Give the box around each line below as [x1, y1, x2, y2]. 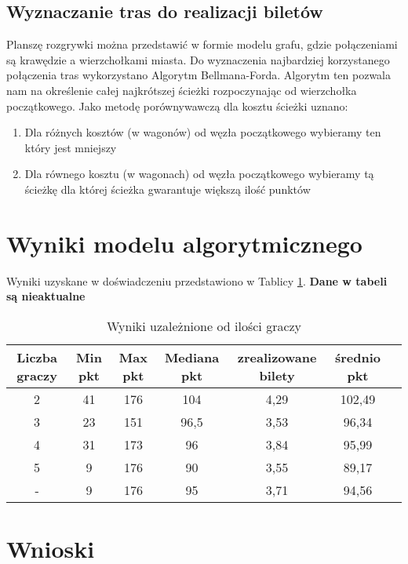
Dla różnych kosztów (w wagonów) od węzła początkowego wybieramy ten [24, 124, 381, 140]
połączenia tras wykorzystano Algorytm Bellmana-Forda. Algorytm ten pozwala [6, 67, 391, 83]
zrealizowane [237, 347, 317, 366]
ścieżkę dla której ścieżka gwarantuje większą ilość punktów [24, 180, 311, 197]
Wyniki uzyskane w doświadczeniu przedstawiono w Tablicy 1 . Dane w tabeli [6, 272, 388, 289]
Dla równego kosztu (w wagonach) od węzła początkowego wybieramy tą [24, 166, 374, 182]
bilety [259, 366, 295, 384]
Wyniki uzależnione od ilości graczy [106, 316, 302, 335]
